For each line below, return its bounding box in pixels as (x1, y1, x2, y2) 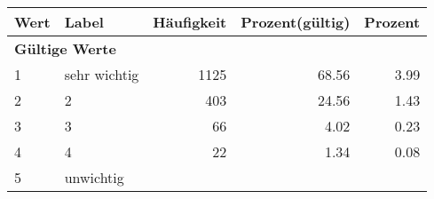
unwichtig (64, 167, 124, 187)
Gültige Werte (14, 38, 116, 59)
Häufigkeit (153, 12, 227, 32)
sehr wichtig (64, 64, 139, 84)
